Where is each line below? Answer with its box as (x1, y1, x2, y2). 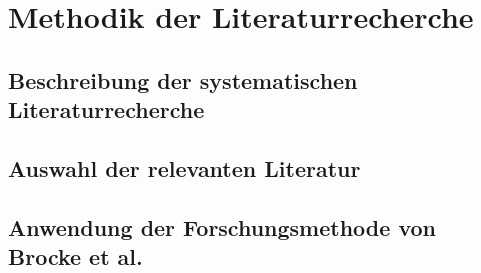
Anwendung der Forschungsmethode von (8, 211, 436, 242)
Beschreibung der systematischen (8, 64, 358, 95)
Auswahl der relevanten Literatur (8, 152, 361, 183)
